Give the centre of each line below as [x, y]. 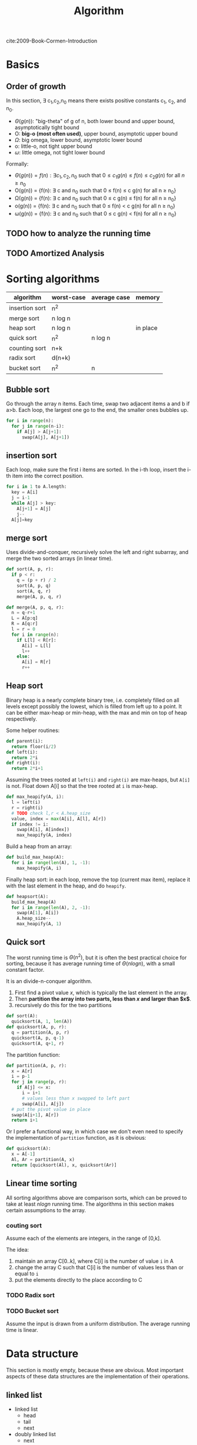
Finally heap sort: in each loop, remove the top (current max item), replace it [98, 879]
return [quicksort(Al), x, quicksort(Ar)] [64, 1165]
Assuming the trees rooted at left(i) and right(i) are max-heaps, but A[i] [98, 780]
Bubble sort [28, 389]
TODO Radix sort [30, 1295]
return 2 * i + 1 [27, 768]
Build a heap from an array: [39, 846]
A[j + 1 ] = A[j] [34, 509]
